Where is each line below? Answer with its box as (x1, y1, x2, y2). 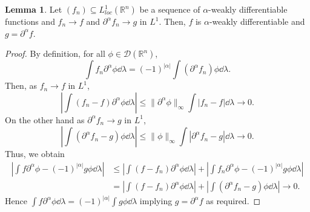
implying (139, 194, 173, 207)
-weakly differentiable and (209, 15, 305, 27)
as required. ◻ (206, 194, 261, 207)
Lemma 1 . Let (5, 3, 62, 15)
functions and (5, 15, 55, 27)
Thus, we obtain (5, 147, 65, 160)
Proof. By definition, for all (5, 47, 105, 60)
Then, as (5, 79, 37, 92)
